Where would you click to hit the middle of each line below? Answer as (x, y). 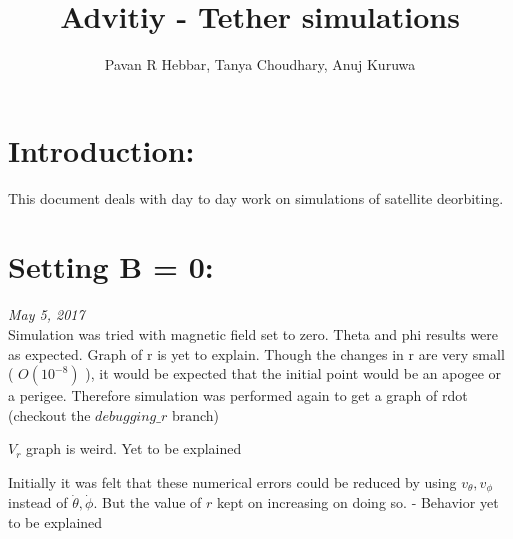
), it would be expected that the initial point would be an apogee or (293, 373)
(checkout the (49, 414)
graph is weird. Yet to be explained (134, 448)
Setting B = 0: (111, 266)
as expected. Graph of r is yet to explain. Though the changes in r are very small (256, 353)
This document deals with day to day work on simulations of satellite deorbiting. (256, 197)
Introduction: (101, 149)
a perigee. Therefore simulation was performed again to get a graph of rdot (238, 395)
